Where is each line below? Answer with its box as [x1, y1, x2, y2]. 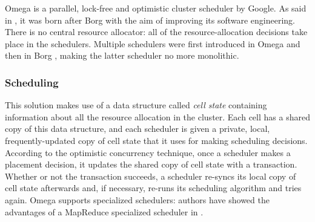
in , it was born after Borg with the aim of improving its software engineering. [5, 13, 296, 26]
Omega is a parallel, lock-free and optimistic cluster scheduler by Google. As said [5, 2, 307, 14]
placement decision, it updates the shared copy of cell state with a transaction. [5, 158, 297, 171]
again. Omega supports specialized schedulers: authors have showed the [5, 193, 270, 206]
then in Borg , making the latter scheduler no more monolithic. [5, 49, 239, 62]
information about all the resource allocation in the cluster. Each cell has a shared [5, 110, 310, 123]
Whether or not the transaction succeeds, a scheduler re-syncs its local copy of [5, 169, 296, 182]
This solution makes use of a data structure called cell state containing [5, 99, 267, 111]
